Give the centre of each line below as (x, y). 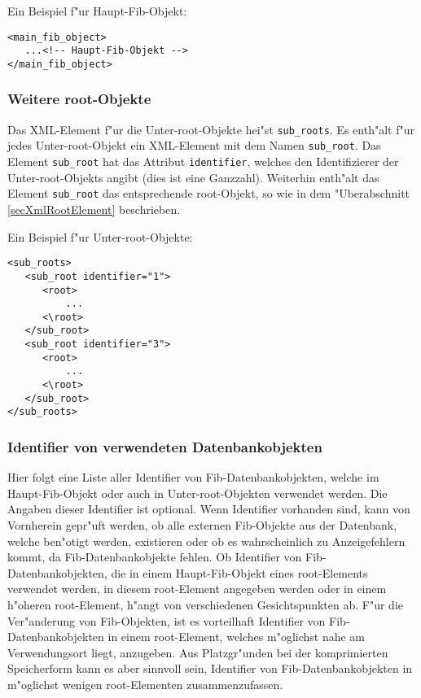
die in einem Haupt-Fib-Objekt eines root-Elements (239, 572)
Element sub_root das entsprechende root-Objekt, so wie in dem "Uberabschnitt (209, 193)
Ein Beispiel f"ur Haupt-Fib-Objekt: (97, 11)
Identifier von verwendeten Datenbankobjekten (165, 446)
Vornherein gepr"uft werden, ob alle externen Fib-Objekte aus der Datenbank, (202, 525)
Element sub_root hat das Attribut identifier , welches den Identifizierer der (203, 161)
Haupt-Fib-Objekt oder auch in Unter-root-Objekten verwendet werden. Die (197, 493)
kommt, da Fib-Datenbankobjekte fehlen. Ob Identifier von (155, 557)
